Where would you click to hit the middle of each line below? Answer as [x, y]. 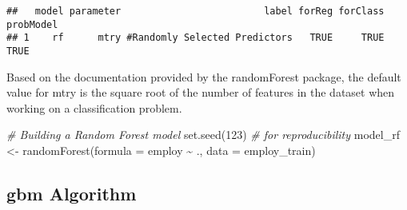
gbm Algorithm [72, 193]
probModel [32, 24]
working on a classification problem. [94, 107]
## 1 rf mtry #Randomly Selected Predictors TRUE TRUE [196, 38]
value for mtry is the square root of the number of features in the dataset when [201, 92]
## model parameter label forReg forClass [196, 11]
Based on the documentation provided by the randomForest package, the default [204, 76]
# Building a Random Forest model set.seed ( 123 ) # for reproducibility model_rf [203, 135]
